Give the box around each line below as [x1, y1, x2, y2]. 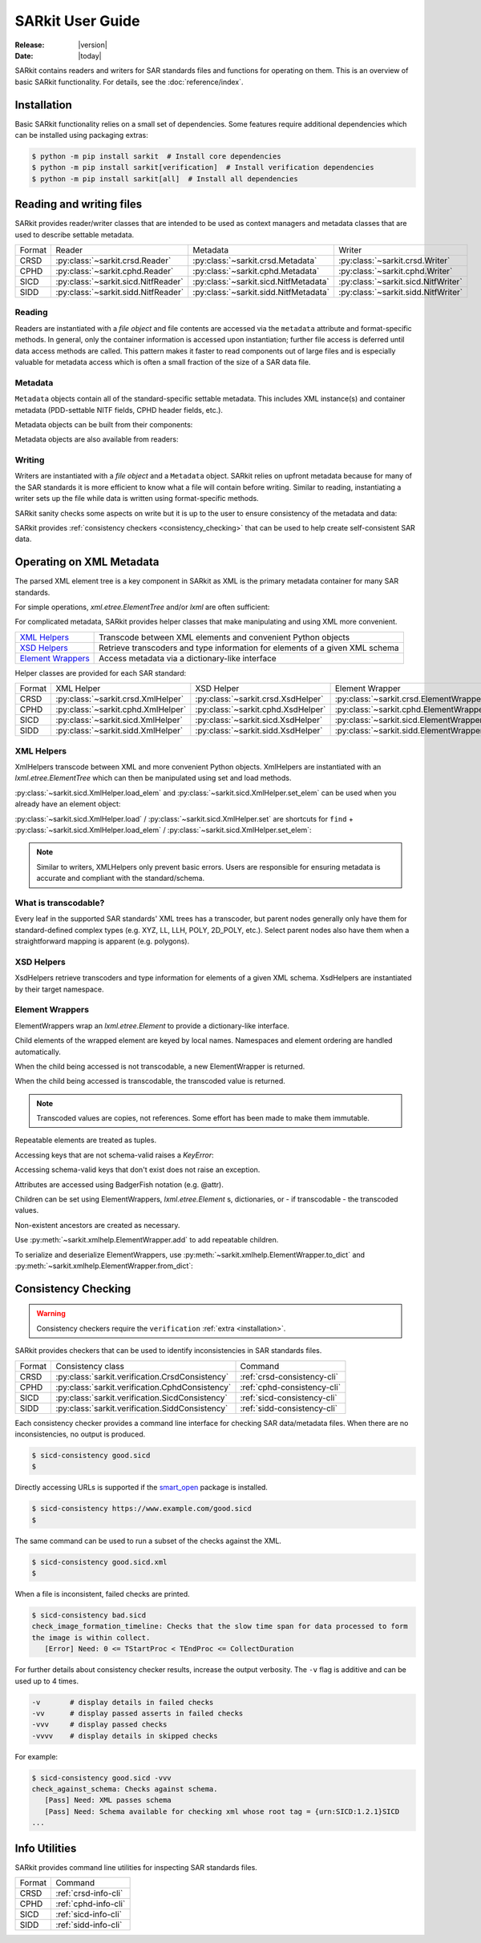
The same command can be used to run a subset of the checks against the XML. [14, 1536, 282, 1545]
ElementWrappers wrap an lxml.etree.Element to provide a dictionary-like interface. [14, 1020, 290, 1030]
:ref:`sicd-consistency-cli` [240, 1392, 338, 1403]
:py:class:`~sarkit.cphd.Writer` [338, 265, 453, 277]
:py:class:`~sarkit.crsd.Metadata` [192, 255, 317, 266]
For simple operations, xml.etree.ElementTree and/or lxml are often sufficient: [14, 602, 270, 612]
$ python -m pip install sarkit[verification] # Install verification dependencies [31, 163, 374, 172]
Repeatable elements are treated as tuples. [14, 1135, 156, 1145]
